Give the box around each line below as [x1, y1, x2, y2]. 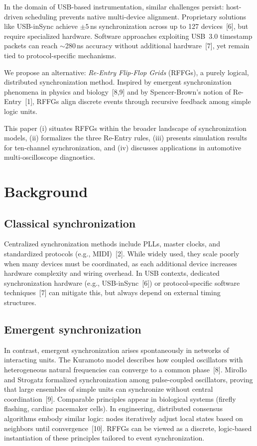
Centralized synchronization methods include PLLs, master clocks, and [4, 238, 220, 249]
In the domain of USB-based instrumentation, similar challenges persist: [4, 1, 224, 11]
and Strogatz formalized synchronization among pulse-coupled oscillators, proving [4, 374, 253, 384]
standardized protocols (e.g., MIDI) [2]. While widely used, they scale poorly [4, 248, 240, 259]
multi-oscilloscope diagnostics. [4, 152, 96, 162]
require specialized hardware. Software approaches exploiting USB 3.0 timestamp [4, 30, 253, 41]
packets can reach [4, 40, 58, 51]
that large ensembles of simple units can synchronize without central [4, 384, 213, 394]
